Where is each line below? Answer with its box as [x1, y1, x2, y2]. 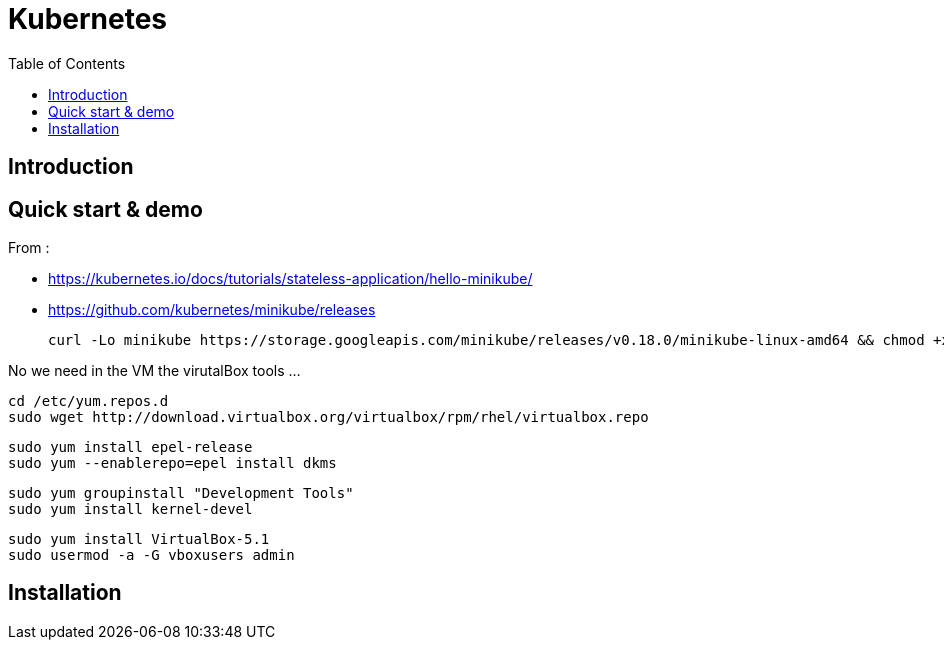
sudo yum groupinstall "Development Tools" [8, 485, 354, 502]
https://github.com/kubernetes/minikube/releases [48, 301, 376, 319]
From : [8, 239, 50, 257]
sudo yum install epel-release [8, 439, 253, 456]
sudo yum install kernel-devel [8, 501, 253, 518]
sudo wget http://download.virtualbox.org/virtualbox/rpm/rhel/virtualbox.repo [8, 409, 649, 426]
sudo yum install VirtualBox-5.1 [8, 531, 270, 548]
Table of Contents [8, 54, 126, 72]
